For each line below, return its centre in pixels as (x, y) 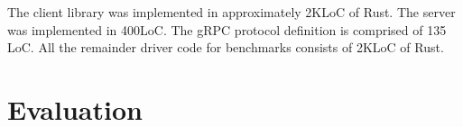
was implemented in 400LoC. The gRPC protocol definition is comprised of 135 (227, 29)
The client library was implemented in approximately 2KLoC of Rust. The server (231, 12)
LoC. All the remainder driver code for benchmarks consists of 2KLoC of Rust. (226, 47)
